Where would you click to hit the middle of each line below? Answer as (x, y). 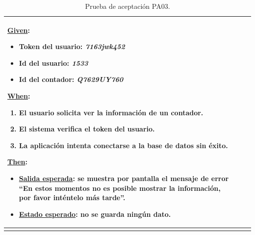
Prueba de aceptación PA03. (127, 6)
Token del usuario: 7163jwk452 (72, 46)
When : (19, 95)
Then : (17, 162)
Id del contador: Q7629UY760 (71, 79)
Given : (19, 30)
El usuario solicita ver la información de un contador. (111, 112)
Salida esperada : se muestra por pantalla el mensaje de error (124, 178)
